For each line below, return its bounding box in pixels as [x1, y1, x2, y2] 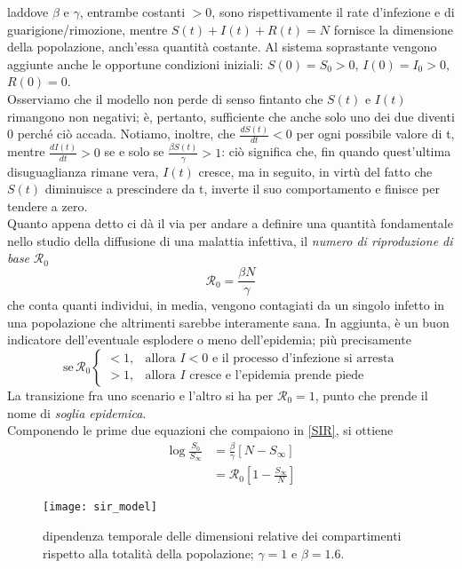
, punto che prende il [315, 385, 428, 404]
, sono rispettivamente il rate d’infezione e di [211, 3, 455, 20]
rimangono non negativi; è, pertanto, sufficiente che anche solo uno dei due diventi [7, 107, 455, 125]
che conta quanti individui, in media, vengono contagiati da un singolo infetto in [7, 296, 445, 314]
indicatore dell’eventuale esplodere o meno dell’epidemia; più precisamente [7, 330, 411, 349]
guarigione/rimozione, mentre [7, 20, 168, 38]
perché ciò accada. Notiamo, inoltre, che [17, 124, 235, 143]
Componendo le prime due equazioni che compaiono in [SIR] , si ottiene [7, 421, 394, 439]
